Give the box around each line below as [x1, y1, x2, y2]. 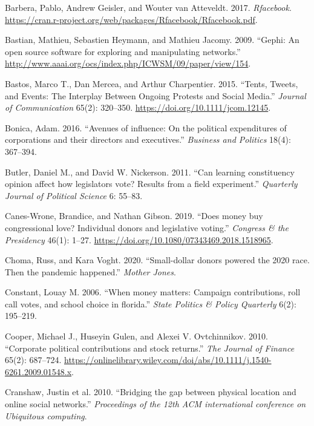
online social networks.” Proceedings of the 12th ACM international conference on [5, 398, 306, 410]
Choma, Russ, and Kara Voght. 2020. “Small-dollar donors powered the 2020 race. [5, 254, 310, 266]
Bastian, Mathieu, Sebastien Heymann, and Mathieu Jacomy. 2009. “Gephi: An [5, 33, 299, 46]
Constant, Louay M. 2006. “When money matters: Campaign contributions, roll [5, 286, 301, 298]
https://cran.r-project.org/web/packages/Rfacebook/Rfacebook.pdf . [5, 13, 258, 25]
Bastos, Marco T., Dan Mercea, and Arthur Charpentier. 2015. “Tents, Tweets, [5, 77, 298, 90]
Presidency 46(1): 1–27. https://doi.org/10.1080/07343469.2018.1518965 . [5, 233, 273, 246]
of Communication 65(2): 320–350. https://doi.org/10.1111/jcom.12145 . [5, 101, 271, 114]
